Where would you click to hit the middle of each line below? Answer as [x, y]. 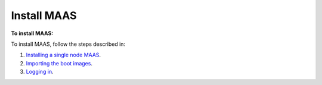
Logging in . [40, 72]
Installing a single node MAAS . [64, 55]
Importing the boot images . [59, 63]
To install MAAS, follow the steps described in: [68, 44]
